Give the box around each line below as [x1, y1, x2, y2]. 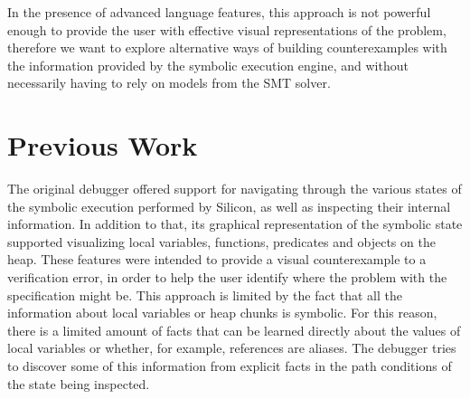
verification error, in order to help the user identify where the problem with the [7, 268, 447, 287]
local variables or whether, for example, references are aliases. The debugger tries [7, 338, 456, 357]
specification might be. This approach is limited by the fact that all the [7, 285, 402, 304]
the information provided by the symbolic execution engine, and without [7, 55, 409, 74]
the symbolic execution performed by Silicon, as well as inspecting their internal [7, 196, 451, 215]
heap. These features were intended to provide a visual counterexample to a [7, 250, 427, 269]
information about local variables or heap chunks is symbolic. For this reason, [7, 303, 437, 322]
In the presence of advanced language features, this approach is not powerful [7, 3, 431, 21]
